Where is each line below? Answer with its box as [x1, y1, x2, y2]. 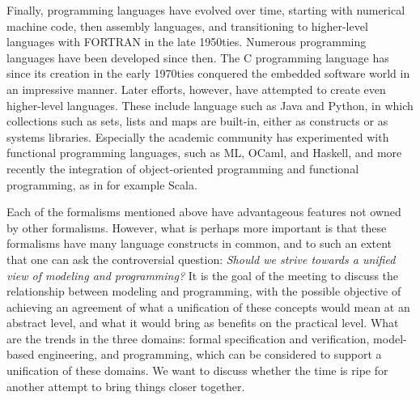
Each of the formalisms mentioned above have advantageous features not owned [6, 203, 401, 220]
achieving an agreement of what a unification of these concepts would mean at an [6, 298, 410, 315]
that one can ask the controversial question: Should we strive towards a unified [6, 250, 396, 267]
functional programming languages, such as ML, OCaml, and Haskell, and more [6, 144, 402, 161]
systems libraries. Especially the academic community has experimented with [6, 128, 389, 145]
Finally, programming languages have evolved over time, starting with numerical [6, 2, 405, 18]
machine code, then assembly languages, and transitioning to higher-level [6, 17, 368, 34]
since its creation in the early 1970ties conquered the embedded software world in [6, 65, 410, 82]
